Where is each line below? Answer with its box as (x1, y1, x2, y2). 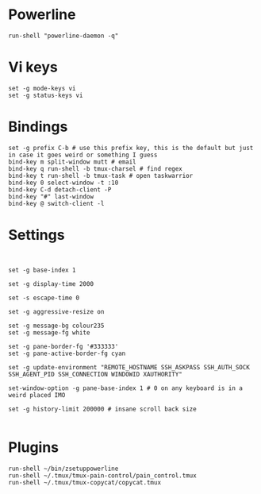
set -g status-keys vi (8, 91, 83, 99)
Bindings (8, 118, 68, 136)
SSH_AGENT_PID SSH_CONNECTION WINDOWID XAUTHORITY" (8, 370, 182, 378)
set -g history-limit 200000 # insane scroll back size (8, 405, 197, 413)
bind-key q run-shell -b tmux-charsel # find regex (8, 164, 182, 172)
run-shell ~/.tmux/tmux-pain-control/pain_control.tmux (8, 471, 197, 480)
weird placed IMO (8, 391, 66, 399)
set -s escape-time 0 (8, 294, 80, 302)
